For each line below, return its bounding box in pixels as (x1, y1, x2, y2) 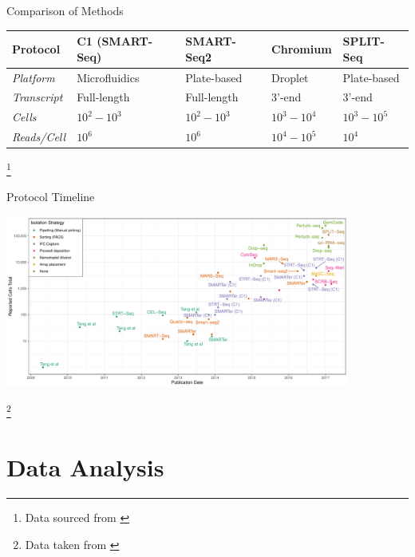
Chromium (271, 40, 332, 57)
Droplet (271, 69, 309, 85)
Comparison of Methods (6, 2, 124, 18)
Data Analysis (6, 451, 164, 484)
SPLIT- (342, 33, 385, 49)
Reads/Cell (12, 128, 66, 145)
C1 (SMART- (77, 33, 153, 49)
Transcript (12, 89, 63, 105)
